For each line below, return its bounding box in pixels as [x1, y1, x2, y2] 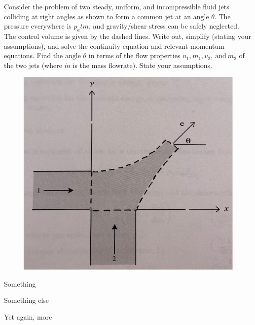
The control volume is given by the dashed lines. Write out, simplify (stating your [4, 31, 252, 41]
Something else [4, 295, 49, 305]
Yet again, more [4, 311, 52, 322]
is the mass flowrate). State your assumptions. [73, 60, 213, 70]
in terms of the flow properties [88, 50, 181, 61]
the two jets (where [4, 60, 62, 70]
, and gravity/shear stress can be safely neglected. [88, 21, 239, 31]
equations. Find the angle [4, 50, 81, 61]
